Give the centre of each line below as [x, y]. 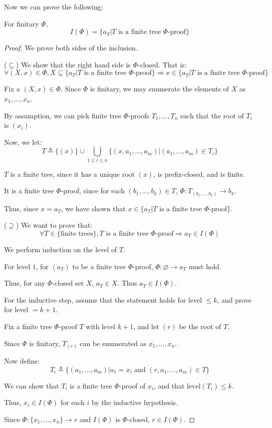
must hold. [205, 266]
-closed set [68, 283]
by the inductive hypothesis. [135, 402]
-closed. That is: [162, 64]
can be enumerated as [113, 343]
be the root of [200, 326]
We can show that [32, 385]
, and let [146, 326]
